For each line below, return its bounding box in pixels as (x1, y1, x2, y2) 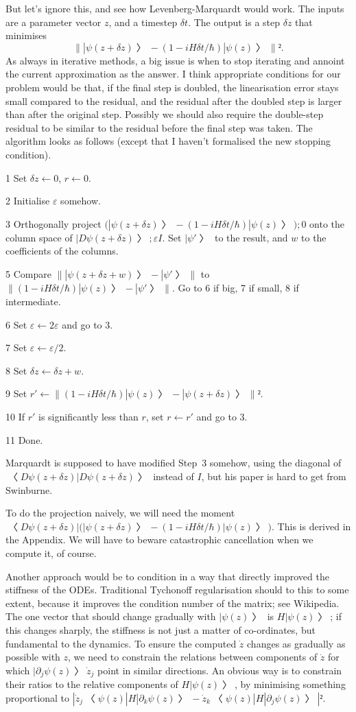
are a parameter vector (5, 14, 102, 29)
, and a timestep (108, 14, 178, 29)
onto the (309, 216, 345, 230)
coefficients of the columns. (5, 244, 119, 258)
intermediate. (5, 294, 61, 308)
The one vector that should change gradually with (5, 609, 216, 624)
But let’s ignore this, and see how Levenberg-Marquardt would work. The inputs (5, 1, 344, 15)
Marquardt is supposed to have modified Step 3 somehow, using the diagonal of (5, 455, 342, 470)
